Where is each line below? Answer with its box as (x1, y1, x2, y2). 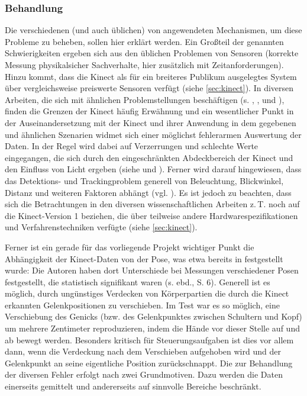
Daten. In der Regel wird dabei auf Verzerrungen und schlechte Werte (5, 140, 258, 152)
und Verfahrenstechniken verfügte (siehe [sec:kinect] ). (5, 221, 198, 233)
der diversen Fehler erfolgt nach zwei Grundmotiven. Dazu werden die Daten (5, 368, 283, 381)
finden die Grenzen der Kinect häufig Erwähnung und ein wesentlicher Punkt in (5, 105, 294, 117)
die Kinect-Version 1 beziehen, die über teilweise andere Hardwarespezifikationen (5, 209, 298, 221)
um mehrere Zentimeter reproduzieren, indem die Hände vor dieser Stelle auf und (5, 322, 300, 334)
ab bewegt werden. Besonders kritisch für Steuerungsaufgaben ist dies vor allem (5, 333, 294, 346)
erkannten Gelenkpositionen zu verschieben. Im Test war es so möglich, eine (5, 298, 280, 311)
